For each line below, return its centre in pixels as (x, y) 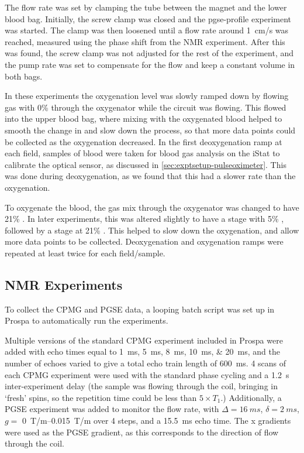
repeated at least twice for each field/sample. (85, 253)
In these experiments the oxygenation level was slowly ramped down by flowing (147, 96)
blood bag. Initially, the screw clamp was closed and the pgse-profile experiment (148, 18)
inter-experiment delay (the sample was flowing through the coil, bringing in (141, 386)
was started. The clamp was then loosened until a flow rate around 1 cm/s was (147, 30)
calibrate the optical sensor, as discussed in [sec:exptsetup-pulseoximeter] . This (146, 164)
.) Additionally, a (251, 397)
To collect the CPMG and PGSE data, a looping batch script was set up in (140, 309)
